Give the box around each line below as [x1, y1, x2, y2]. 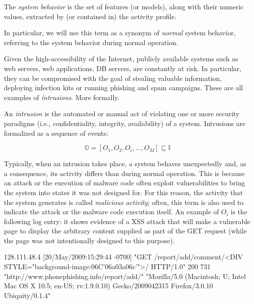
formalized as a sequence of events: [4, 127, 108, 138]
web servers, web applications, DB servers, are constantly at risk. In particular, [4, 63, 242, 73]
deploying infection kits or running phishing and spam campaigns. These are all [4, 82, 243, 93]
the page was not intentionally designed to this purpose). [4, 235, 175, 245]
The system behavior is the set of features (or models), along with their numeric [4, 1, 244, 11]
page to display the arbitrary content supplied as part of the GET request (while [4, 226, 247, 236]
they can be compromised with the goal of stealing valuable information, [4, 73, 222, 83]
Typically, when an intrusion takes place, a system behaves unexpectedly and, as [4, 158, 246, 169]
